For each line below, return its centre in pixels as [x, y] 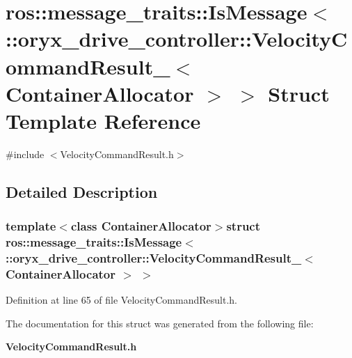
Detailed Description [82, 191]
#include [25, 154]
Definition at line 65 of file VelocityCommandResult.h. [121, 300]
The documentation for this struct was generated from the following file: [160, 323]
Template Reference [103, 120]
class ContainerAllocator [141, 226]
